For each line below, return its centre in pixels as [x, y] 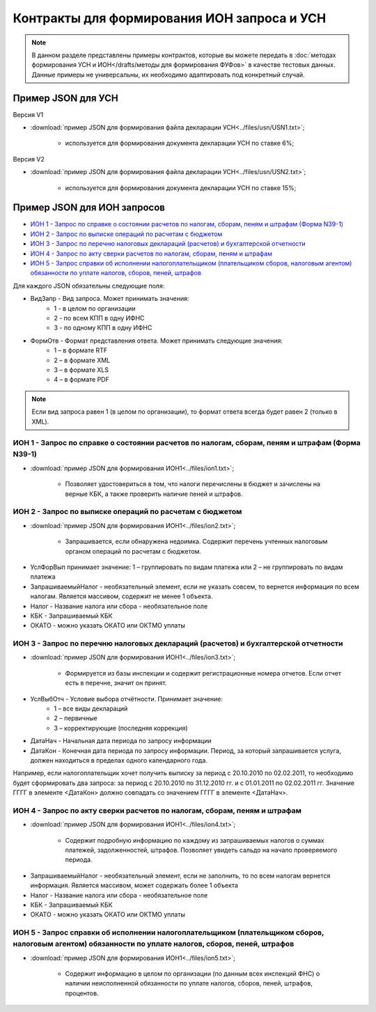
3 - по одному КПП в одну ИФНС [103, 328]
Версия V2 [29, 159]
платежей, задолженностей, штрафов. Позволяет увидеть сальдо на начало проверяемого [201, 850]
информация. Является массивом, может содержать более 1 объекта [134, 885]
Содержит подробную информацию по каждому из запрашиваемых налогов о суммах [195, 840]
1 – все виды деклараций [91, 708]
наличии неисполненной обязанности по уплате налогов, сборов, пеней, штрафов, [189, 983]
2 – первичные [76, 718]
